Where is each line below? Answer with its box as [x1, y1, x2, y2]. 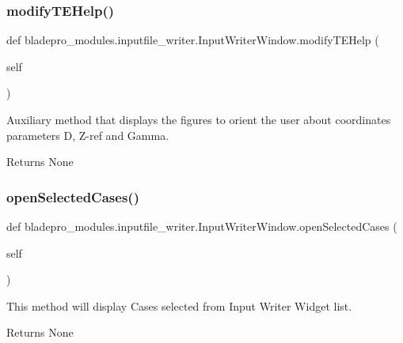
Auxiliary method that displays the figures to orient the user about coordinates [6, 111, 391, 127]
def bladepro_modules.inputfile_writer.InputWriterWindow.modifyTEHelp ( [6, 32, 379, 48]
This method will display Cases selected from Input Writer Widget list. [6, 297, 352, 314]
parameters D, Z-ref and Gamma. [6, 126, 169, 143]
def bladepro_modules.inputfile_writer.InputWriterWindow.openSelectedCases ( [6, 218, 397, 234]
